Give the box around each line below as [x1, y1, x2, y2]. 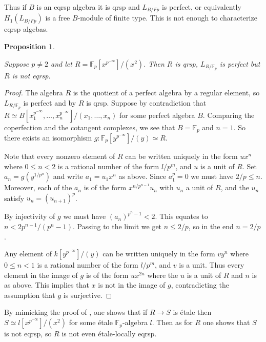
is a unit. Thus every [179, 259, 244, 270]
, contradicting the [171, 279, 229, 290]
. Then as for [152, 317, 193, 328]
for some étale [69, 317, 113, 328]
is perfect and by [23, 97, 76, 108]
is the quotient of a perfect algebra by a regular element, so [73, 87, 260, 98]
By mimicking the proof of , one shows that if [4, 307, 148, 317]
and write [53, 171, 84, 182]
